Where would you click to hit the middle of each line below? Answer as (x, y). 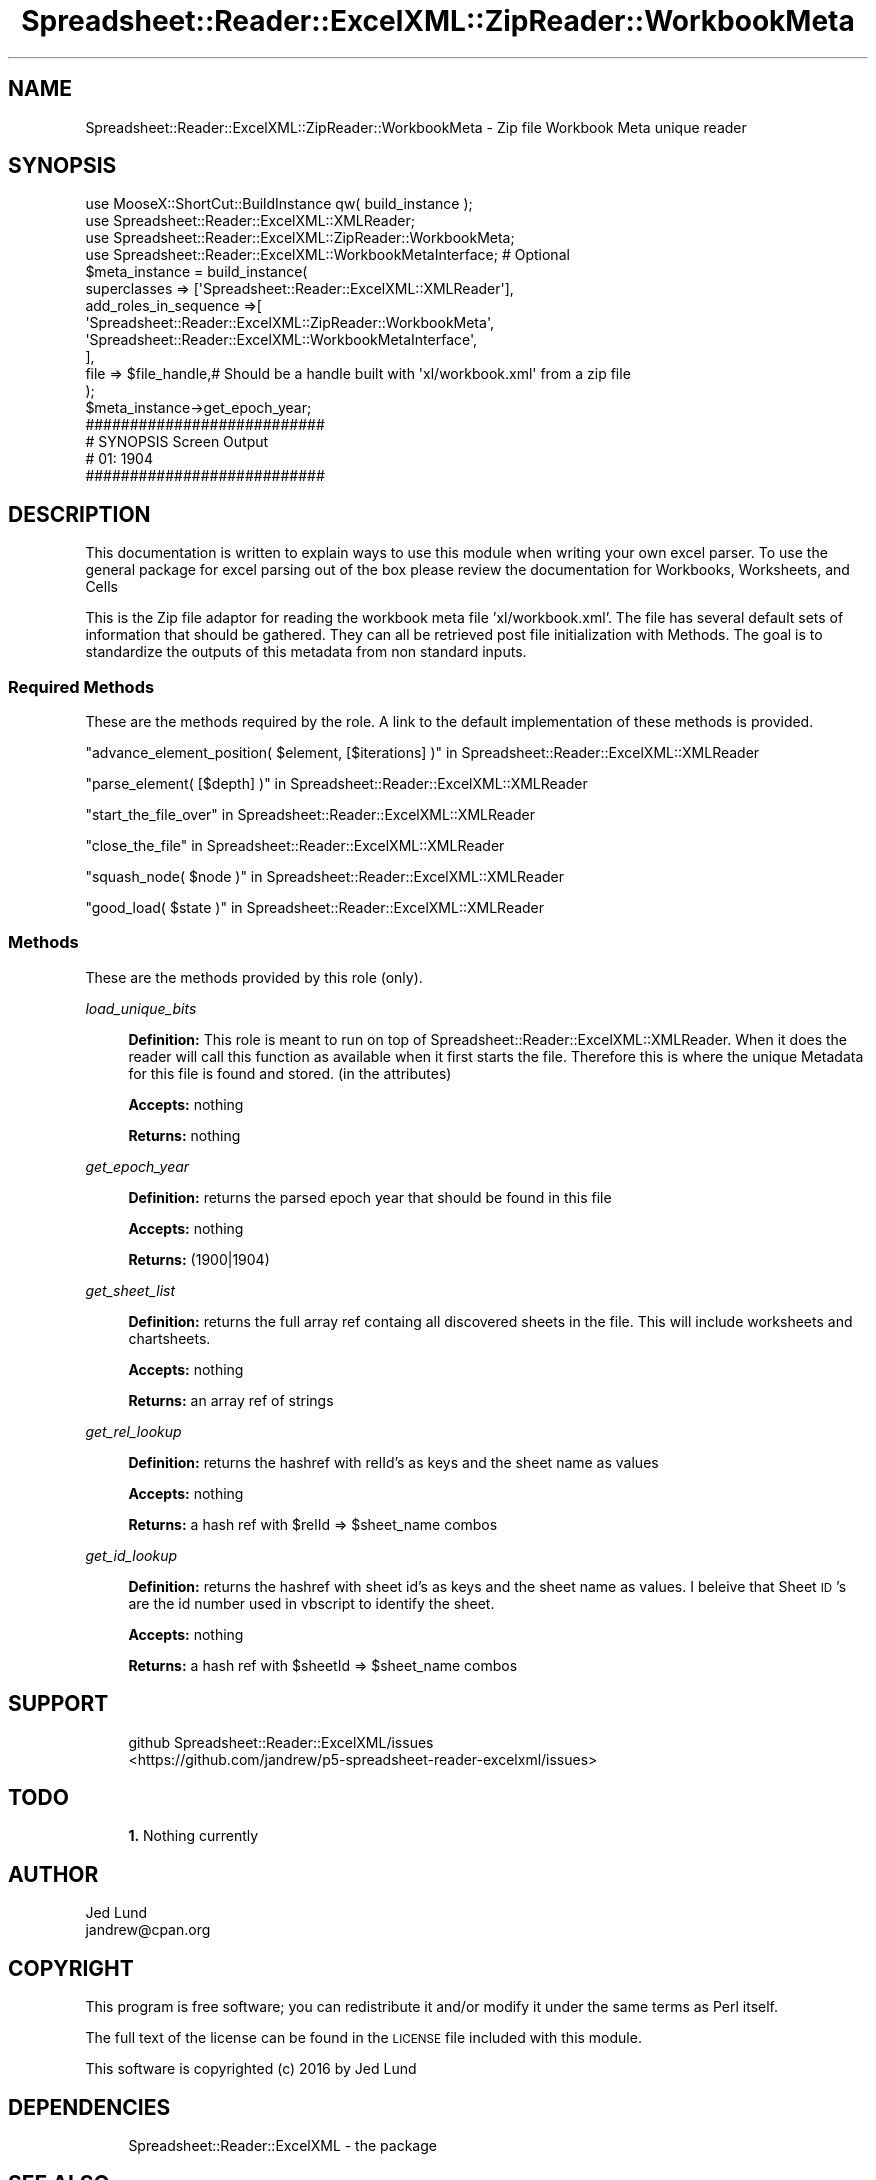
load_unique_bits (141, 1008)
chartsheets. (169, 1338)
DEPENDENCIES (89, 2107)
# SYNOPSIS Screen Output (177, 442)
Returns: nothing (184, 1135)
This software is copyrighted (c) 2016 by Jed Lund (251, 2069)
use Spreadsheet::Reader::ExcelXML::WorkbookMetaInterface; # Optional (327, 255)
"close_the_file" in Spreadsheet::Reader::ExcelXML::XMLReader (295, 846)
